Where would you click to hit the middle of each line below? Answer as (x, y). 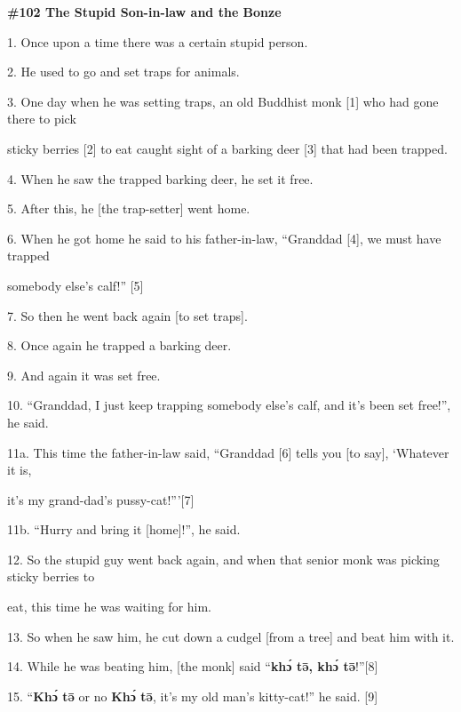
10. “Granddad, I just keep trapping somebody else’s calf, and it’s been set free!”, (229, 405)
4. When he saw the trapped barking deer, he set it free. (160, 178)
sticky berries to (51, 576)
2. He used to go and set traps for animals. (123, 72)
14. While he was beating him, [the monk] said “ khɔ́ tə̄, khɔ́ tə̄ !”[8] (193, 666)
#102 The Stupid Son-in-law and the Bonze (144, 12)
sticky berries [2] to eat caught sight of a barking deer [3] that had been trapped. (227, 148)
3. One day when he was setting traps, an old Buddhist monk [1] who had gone (223, 101)
